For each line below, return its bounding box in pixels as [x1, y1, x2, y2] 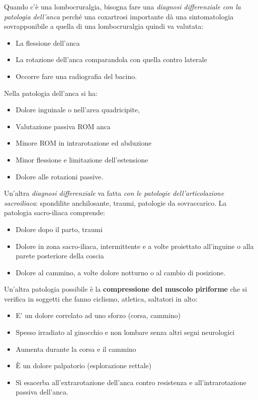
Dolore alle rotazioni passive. [15, 171, 103, 181]
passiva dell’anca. [15, 387, 69, 397]
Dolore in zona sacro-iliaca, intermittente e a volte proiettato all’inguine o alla [15, 240, 254, 251]
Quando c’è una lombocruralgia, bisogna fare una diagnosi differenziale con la [4, 1, 241, 11]
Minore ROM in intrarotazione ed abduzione [15, 138, 152, 148]
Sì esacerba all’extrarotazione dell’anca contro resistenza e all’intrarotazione [15, 377, 247, 387]
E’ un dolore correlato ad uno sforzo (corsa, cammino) [15, 310, 181, 320]
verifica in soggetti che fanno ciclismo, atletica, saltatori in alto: [4, 293, 198, 304]
